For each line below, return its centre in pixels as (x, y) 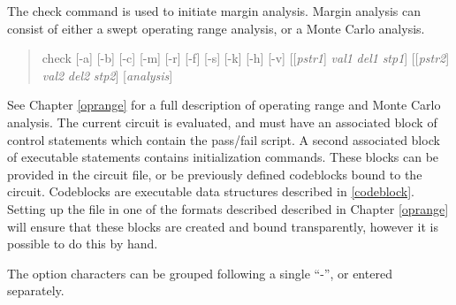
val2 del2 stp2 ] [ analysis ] (107, 75)
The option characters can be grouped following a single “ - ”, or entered (200, 273)
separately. (36, 290)
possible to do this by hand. (83, 244)
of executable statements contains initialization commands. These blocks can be (223, 157)
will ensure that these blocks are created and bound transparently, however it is (223, 226)
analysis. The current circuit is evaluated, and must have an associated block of (222, 122)
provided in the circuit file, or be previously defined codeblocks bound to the (215, 174)
